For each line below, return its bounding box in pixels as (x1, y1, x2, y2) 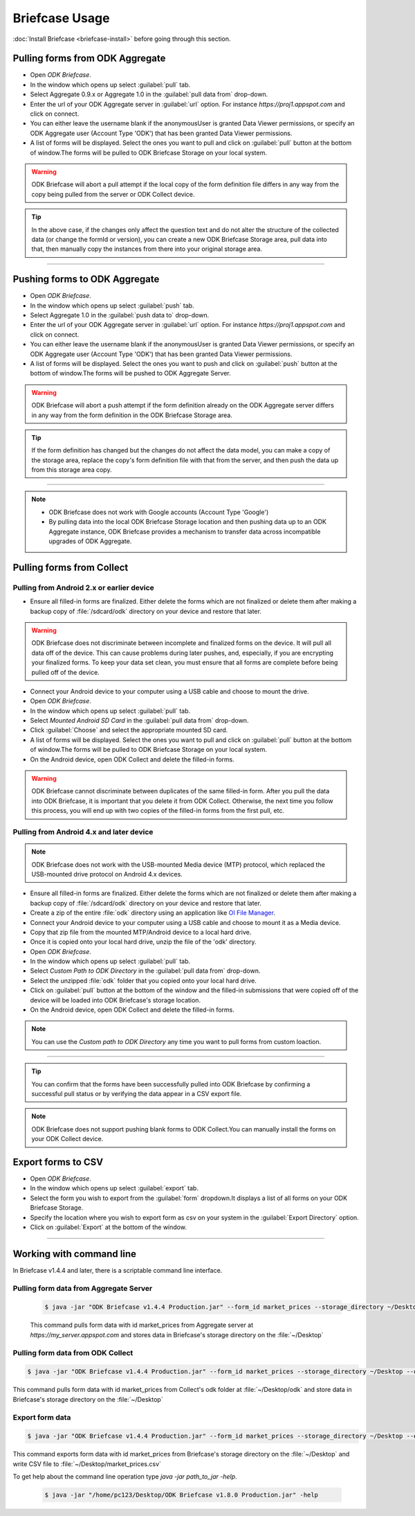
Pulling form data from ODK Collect (12, 1348, 133, 1357)
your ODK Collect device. (31, 1135, 104, 1143)
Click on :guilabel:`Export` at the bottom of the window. (30, 1223, 187, 1231)
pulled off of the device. (31, 668, 100, 676)
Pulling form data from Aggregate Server (12, 1283, 153, 1293)
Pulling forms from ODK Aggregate (12, 53, 166, 64)
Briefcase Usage (12, 10, 110, 26)
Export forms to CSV (12, 1156, 104, 1167)
